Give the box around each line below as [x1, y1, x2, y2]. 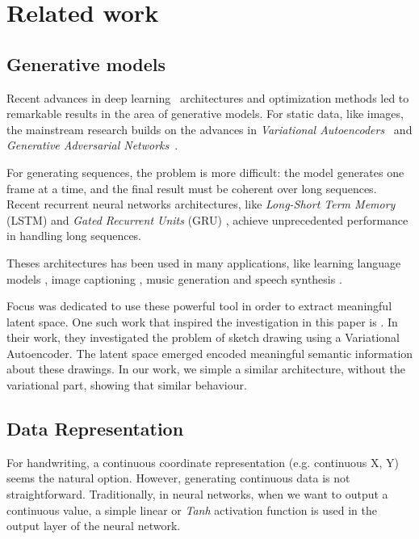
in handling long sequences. [6, 227, 142, 244]
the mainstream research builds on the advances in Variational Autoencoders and [6, 120, 413, 137]
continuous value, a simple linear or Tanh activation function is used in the [6, 501, 377, 518]
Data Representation [6, 416, 184, 441]
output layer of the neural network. [6, 517, 181, 534]
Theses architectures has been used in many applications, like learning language [6, 254, 401, 271]
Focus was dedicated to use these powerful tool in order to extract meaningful [6, 297, 392, 314]
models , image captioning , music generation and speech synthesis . [6, 270, 342, 287]
